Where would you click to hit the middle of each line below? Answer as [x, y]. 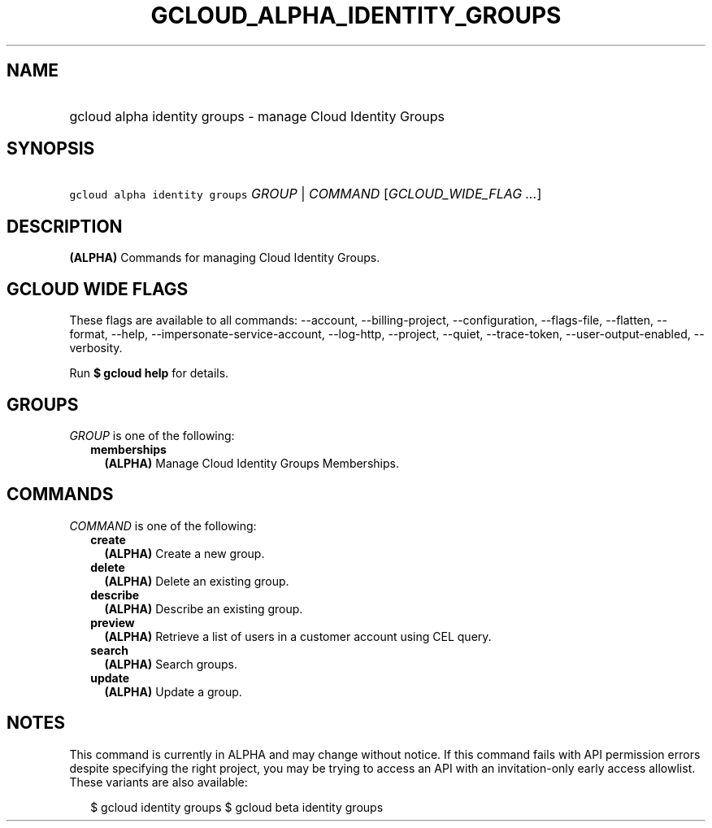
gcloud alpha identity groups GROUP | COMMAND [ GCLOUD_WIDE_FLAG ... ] [306, 194]
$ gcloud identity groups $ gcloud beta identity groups [237, 807]
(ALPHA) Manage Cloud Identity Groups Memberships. [252, 463]
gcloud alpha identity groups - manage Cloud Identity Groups [257, 116]
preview [113, 622]
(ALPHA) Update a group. [173, 691]
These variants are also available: [158, 782]
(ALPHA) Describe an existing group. [204, 608]
